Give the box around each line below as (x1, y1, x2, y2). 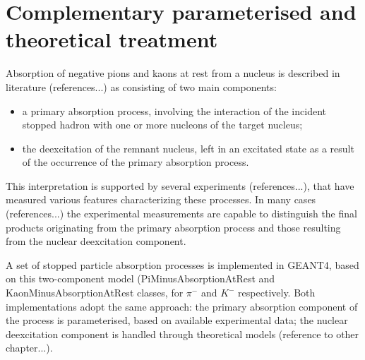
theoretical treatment (6, 25, 218, 54)
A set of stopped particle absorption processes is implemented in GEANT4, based (6, 257, 359, 272)
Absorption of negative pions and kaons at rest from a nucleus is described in (6, 66, 340, 80)
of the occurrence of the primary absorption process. (22, 155, 249, 169)
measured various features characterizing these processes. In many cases (6, 192, 316, 207)
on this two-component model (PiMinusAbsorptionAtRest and (6, 271, 275, 286)
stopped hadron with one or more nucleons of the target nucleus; (22, 117, 303, 132)
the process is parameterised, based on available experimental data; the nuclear (6, 313, 348, 328)
